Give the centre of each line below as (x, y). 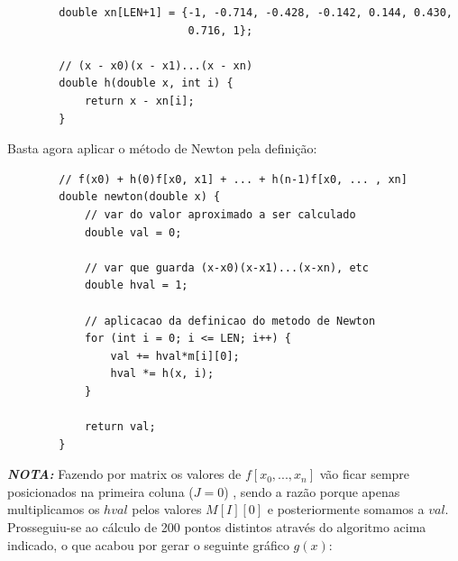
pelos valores (167, 509)
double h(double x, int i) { (146, 83)
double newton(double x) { (140, 197)
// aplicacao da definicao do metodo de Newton (230, 321)
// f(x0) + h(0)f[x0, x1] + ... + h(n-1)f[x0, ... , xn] (233, 179)
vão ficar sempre (365, 474)
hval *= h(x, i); (162, 374)
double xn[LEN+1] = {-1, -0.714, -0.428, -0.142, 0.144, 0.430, (256, 13)
